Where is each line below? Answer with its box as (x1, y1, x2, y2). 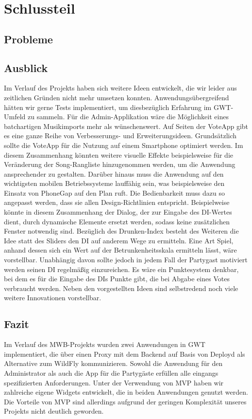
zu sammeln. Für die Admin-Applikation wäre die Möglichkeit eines (27, 111, 229, 122)
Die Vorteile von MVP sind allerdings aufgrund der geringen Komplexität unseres (4, 396, 247, 406)
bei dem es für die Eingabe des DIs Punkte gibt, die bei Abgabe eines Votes (4, 273, 230, 284)
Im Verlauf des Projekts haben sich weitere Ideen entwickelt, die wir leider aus (4, 83, 237, 93)
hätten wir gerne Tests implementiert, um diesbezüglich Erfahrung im (4, 102, 212, 112)
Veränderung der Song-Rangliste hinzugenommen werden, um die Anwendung (4, 159, 235, 169)
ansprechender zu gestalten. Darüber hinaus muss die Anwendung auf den (4, 168, 224, 179)
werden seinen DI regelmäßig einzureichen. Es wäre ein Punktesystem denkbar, (4, 264, 239, 274)
